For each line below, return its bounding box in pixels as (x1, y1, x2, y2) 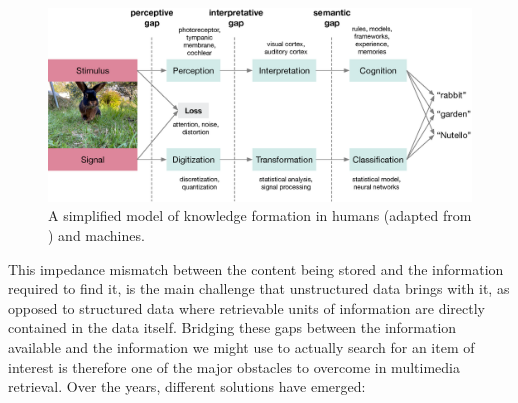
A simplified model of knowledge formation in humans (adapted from (48, 205, 472, 226)
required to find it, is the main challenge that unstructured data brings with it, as (8, 278, 510, 299)
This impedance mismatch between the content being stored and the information (8, 258, 504, 279)
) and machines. (48, 224, 145, 245)
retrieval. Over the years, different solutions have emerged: (8, 376, 366, 397)
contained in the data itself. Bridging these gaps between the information (8, 317, 457, 338)
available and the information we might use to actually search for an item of (8, 336, 475, 357)
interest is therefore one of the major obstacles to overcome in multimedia (8, 356, 460, 377)
